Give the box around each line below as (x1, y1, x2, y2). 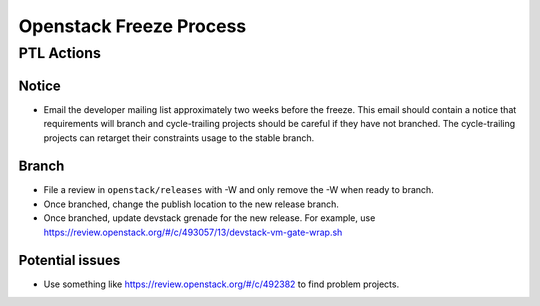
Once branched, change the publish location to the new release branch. (43, 198, 340, 210)
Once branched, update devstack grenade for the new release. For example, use (43, 212, 376, 224)
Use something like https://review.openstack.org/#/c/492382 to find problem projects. (43, 278, 400, 290)
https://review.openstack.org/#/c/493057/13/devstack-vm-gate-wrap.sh (43, 226, 343, 238)
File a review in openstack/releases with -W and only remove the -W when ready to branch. (43, 184, 434, 196)
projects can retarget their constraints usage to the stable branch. (43, 131, 315, 144)
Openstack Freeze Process (18, 15, 247, 37)
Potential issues (18, 252, 121, 269)
